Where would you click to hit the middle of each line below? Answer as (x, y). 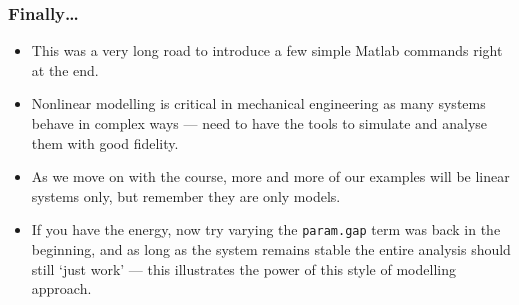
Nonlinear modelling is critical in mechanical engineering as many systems (258, 103)
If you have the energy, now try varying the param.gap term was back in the (266, 229)
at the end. (65, 69)
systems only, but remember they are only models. (186, 195)
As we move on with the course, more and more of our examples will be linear (270, 176)
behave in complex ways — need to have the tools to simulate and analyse (259, 123)
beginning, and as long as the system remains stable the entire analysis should (271, 249)
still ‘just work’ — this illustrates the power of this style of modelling (243, 268)
